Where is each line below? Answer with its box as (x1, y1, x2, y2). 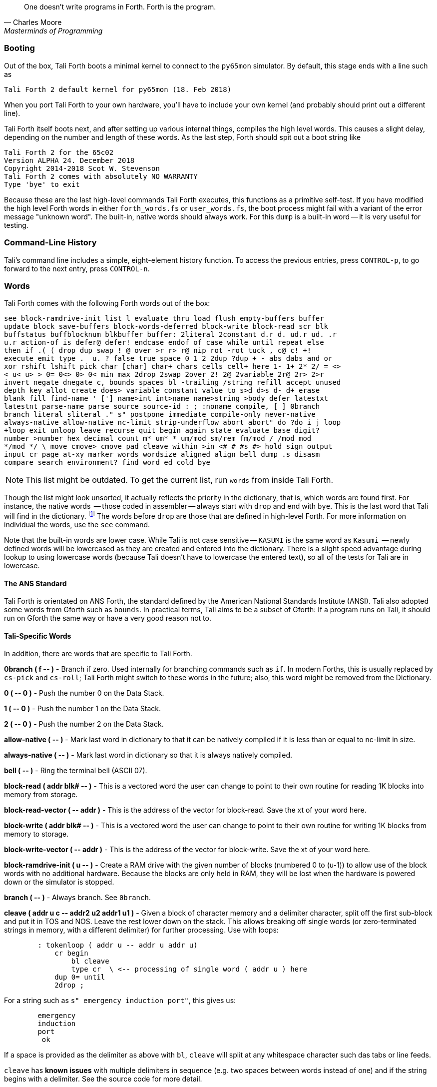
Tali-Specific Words (4, 631, 71, 640)
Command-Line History (4, 237, 97, 248)
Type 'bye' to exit (4, 180, 80, 188)
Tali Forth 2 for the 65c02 (4, 148, 114, 156)
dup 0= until (54, 973, 105, 982)
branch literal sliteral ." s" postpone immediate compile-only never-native (4, 410, 316, 419)
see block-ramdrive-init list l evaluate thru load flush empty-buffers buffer (4, 314, 324, 323)
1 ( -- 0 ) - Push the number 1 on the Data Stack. (4, 704, 161, 713)
